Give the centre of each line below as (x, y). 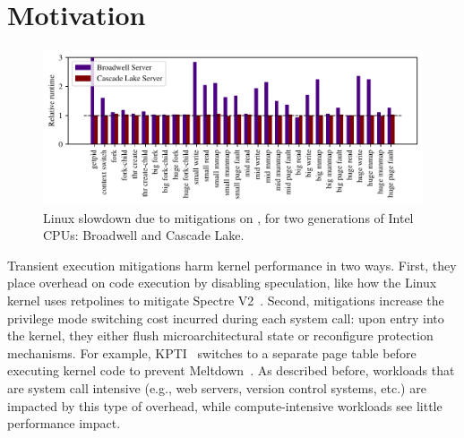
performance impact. (64, 423)
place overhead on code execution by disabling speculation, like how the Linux (222, 283)
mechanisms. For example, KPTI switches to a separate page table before (212, 352)
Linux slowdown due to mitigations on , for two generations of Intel (228, 217)
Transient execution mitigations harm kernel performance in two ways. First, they (232, 265)
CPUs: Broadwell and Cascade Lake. (144, 235)
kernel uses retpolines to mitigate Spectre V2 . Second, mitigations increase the (226, 300)
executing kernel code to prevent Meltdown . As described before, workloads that (231, 370)
